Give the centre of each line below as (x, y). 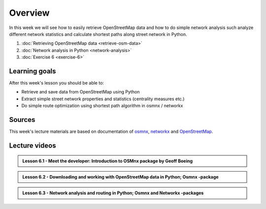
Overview (29, 13)
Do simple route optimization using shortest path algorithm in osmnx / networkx (102, 106)
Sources (22, 120)
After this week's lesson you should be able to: (57, 83)
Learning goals (33, 71)
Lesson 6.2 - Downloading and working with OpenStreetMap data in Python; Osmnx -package (120, 177)
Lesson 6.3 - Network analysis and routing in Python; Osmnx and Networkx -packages (113, 193)
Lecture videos (33, 145)
